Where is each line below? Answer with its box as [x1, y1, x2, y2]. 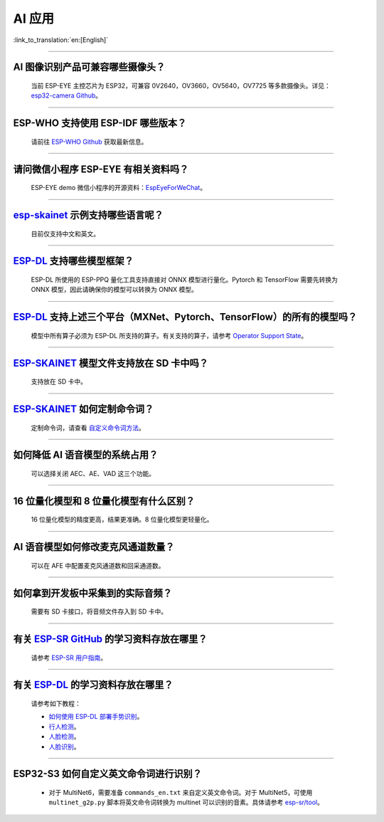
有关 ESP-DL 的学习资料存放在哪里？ [13, 679, 174, 691]
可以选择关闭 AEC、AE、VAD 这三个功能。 [31, 469, 156, 478]
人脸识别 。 [48, 742, 80, 751]
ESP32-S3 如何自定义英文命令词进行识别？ [13, 768, 202, 780]
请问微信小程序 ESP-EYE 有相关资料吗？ [13, 163, 189, 175]
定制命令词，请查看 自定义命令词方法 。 [31, 423, 145, 432]
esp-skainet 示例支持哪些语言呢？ [13, 209, 164, 221]
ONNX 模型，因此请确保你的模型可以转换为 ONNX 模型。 [31, 285, 198, 294]
